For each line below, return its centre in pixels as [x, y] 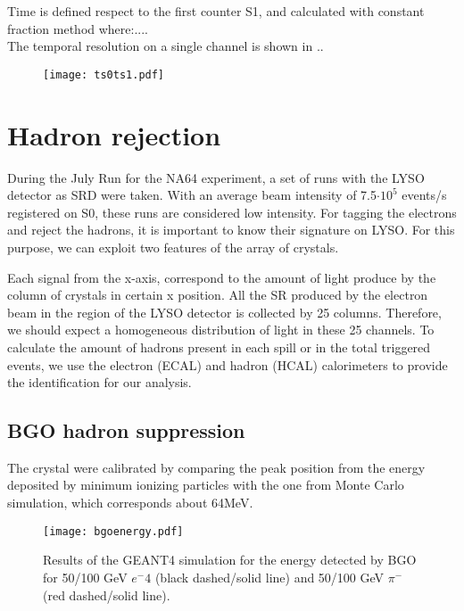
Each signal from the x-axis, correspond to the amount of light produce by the [222, 277]
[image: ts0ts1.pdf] [104, 74]
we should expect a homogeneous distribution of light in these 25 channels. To [221, 330]
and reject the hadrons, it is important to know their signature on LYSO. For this [231, 230]
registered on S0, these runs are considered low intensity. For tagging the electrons [232, 212]
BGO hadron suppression [126, 430]
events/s [424, 195]
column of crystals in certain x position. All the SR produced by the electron [218, 295]
